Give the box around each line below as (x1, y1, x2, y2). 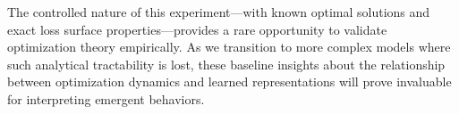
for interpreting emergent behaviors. (7, 89, 205, 108)
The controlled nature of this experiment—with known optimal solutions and (7, 3, 430, 20)
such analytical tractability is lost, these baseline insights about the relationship (7, 54, 446, 73)
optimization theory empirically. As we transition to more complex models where (7, 37, 451, 56)
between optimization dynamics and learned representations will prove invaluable (7, 72, 452, 91)
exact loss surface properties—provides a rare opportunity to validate (7, 20, 387, 38)
